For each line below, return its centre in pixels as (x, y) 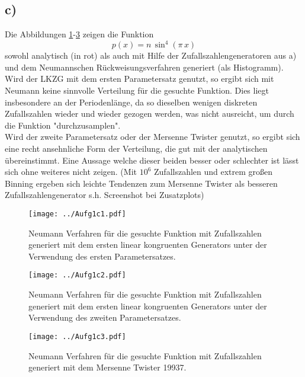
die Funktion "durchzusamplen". (63, 125)
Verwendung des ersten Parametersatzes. (102, 256)
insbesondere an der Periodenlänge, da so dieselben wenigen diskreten (131, 102)
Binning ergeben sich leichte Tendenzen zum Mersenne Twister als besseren (141, 183)
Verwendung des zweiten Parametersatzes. (105, 317)
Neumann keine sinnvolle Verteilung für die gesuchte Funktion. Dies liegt (137, 90)
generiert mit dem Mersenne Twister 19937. (107, 367)
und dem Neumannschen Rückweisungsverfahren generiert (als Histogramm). (144, 67)
